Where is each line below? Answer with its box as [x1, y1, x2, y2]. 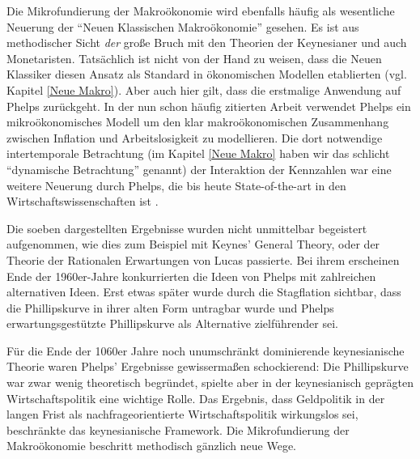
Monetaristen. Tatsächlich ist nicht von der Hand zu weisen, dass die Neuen [6, 49, 382, 66]
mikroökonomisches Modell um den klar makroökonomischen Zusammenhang [6, 113, 389, 130]
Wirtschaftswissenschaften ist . [6, 193, 159, 210]
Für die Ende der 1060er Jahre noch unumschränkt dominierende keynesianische [6, 342, 405, 359]
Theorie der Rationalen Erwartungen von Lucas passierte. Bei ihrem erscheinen [6, 251, 400, 268]
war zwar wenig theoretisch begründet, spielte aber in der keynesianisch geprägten [6, 374, 414, 391]
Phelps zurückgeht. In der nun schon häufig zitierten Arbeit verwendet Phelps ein [6, 97, 411, 114]
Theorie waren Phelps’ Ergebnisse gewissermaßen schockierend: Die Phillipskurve [6, 358, 409, 375]
